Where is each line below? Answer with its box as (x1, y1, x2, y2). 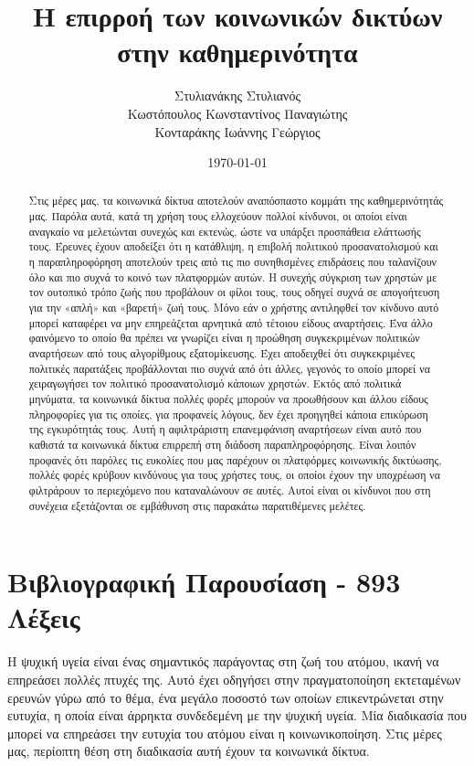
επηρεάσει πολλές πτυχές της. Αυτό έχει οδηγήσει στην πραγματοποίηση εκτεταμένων (7, 669, 461, 688)
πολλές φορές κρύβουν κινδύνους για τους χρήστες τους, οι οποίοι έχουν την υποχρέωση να (28, 467, 440, 483)
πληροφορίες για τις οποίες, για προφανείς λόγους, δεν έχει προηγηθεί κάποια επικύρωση (28, 406, 428, 421)
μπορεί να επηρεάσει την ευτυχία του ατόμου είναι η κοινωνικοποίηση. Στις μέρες (7, 723, 442, 742)
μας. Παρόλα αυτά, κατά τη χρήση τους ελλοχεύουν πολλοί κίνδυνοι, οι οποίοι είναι (28, 208, 407, 224)
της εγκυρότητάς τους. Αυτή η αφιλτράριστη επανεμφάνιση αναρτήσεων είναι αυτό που (28, 421, 422, 437)
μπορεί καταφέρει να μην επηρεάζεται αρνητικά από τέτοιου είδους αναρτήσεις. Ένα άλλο (28, 314, 433, 330)
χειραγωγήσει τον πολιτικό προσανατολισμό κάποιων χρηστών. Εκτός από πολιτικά (28, 376, 402, 391)
